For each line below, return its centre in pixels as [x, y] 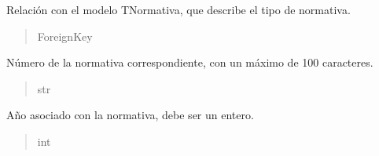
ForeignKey [65, 36]
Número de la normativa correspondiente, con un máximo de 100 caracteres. [190, 62]
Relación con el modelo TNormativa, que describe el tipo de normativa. [178, 9]
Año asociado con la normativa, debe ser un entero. [130, 115]
